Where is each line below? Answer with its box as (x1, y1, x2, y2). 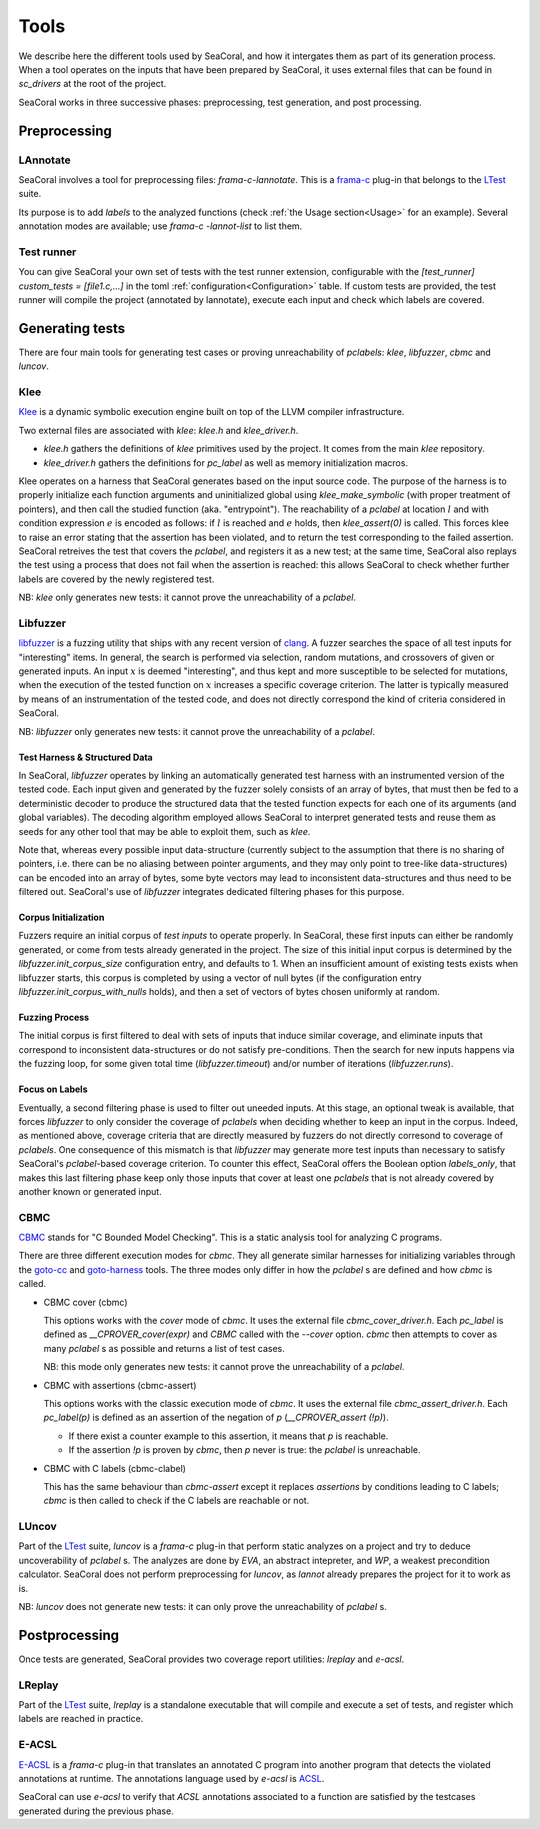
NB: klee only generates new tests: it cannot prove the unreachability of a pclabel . (18, 591, 357, 604)
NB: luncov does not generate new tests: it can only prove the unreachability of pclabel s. (18, 1601, 387, 1613)
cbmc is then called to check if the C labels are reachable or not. (43, 1495, 310, 1507)
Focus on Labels (18, 1083, 88, 1095)
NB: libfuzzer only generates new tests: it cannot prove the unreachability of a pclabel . (18, 725, 375, 737)
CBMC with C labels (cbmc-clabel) (43, 1462, 187, 1474)
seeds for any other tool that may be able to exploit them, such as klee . (18, 825, 311, 837)
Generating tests (18, 320, 126, 337)
